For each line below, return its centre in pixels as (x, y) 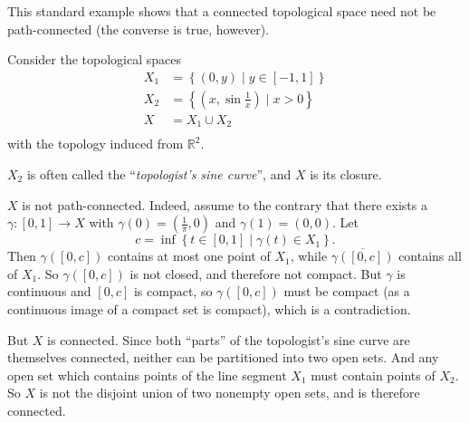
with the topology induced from (96, 144)
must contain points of (373, 375)
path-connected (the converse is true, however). (139, 29)
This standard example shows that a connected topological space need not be (222, 11)
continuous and (49, 291)
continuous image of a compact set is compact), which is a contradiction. (209, 308)
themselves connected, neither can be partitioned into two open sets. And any (223, 357)
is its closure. (346, 173)
